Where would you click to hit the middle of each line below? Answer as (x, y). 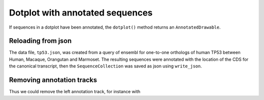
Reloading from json (40, 41)
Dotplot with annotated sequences (81, 13)
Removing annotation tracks (53, 80)
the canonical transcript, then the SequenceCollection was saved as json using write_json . (106, 66)
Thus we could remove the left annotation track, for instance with (75, 92)
